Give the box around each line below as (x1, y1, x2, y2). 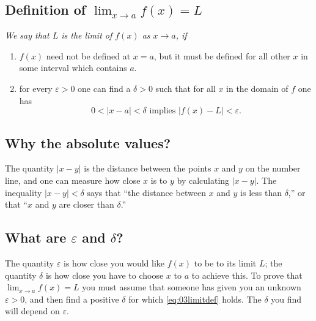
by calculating (177, 173, 230, 186)
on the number (245, 162, 301, 175)
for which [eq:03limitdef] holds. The (128, 292, 262, 305)
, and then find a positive (24, 292, 119, 305)
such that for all (155, 81, 216, 94)
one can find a (78, 81, 131, 94)
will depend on (5, 304, 60, 317)
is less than (240, 186, 282, 198)
